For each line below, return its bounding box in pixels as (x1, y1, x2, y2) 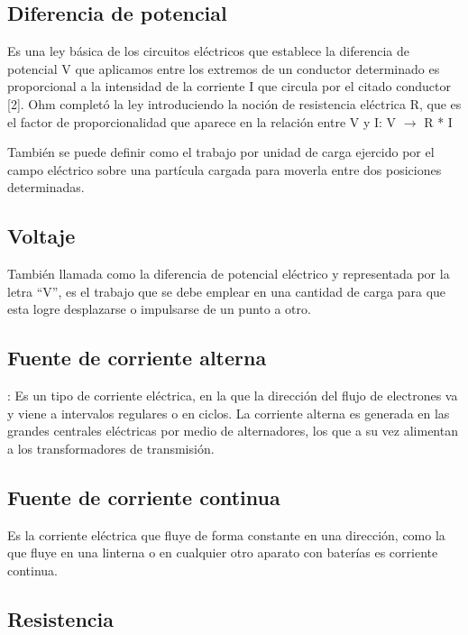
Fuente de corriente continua (7, 483, 280, 511)
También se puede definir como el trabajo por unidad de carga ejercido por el (7, 143, 435, 161)
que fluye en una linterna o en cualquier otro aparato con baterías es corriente (7, 543, 438, 562)
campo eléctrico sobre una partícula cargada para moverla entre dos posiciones (7, 160, 442, 179)
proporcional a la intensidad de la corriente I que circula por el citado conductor (7, 77, 451, 96)
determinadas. (7, 178, 85, 197)
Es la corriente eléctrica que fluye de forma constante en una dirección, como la (7, 525, 445, 544)
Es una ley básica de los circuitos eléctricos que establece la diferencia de (7, 41, 409, 60)
